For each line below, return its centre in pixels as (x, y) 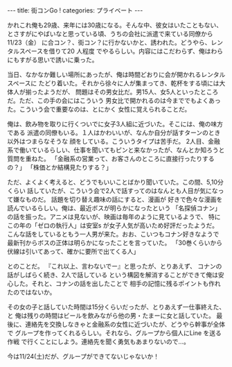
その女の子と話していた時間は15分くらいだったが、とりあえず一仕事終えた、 (116, 307)
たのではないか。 (32, 292)
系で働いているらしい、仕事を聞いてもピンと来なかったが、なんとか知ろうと (116, 150)
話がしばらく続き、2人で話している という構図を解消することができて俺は (113, 275)
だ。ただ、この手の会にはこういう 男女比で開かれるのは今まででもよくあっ (114, 101)
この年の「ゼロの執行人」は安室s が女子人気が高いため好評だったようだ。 (113, 225)
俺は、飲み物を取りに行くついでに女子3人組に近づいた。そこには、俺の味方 (115, 124)
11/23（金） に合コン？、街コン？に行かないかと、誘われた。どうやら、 (109, 42)
